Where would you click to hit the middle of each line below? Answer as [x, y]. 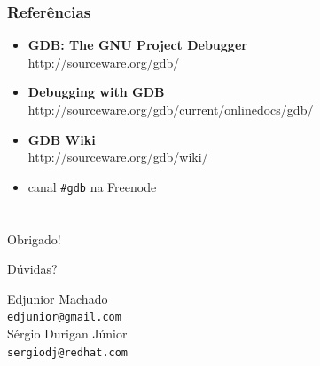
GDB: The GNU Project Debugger [137, 45]
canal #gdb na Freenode [92, 186]
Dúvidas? [32, 269]
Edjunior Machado [58, 298]
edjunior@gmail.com [64, 318]
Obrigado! [34, 239]
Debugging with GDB [96, 92]
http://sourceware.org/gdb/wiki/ [118, 157]
